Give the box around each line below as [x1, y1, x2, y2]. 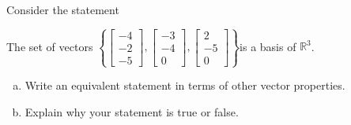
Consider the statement [6, 2, 119, 17]
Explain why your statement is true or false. [25, 103, 239, 119]
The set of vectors [6, 38, 93, 54]
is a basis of [240, 38, 296, 54]
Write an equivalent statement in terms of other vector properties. [25, 77, 345, 94]
